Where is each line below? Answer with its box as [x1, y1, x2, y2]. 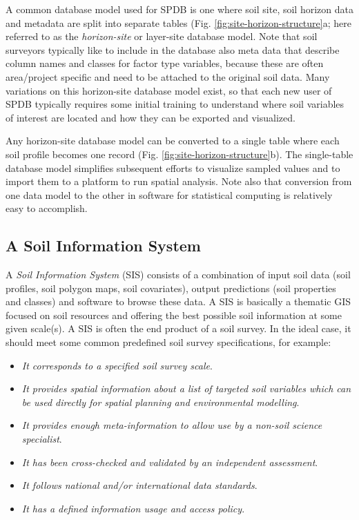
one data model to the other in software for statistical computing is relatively [6, 187, 333, 202]
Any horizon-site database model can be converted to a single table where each [6, 133, 340, 148]
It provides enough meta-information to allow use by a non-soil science [21, 418, 322, 432]
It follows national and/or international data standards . [21, 478, 258, 492]
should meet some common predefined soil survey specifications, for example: [6, 335, 331, 349]
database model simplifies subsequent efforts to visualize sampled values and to [6, 160, 340, 175]
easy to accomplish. [6, 201, 88, 215]
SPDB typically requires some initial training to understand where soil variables [6, 97, 345, 111]
